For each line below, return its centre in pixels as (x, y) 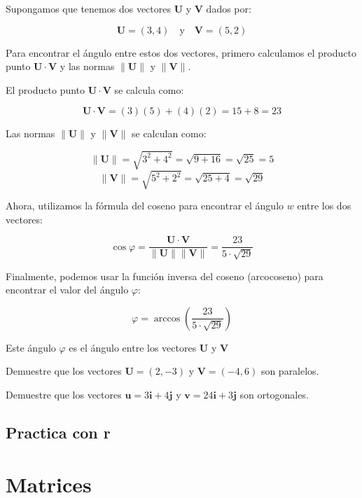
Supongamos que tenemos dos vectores (88, 8)
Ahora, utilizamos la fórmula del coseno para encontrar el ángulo (145, 206)
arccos (167, 318)
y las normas (87, 66)
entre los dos (324, 206)
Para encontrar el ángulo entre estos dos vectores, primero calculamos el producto (181, 52)
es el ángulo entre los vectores (133, 347)
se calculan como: (169, 133)
